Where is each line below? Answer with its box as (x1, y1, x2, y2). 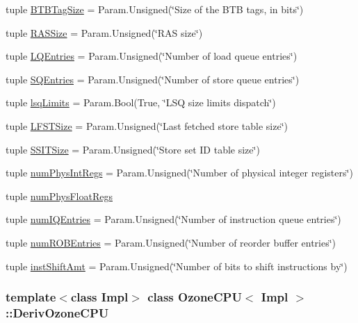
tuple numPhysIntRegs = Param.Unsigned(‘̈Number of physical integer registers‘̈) (6, 165, 353, 180)
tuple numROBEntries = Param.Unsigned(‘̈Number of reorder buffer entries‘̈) (6, 235, 336, 249)
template (6, 288, 56, 306)
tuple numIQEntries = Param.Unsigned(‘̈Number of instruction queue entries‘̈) (6, 212, 341, 226)
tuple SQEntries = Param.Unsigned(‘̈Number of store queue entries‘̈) (6, 72, 300, 86)
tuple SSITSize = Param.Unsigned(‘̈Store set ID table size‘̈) (6, 142, 260, 156)
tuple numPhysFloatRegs (6, 188, 113, 203)
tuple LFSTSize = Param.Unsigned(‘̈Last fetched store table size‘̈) (6, 118, 288, 133)
